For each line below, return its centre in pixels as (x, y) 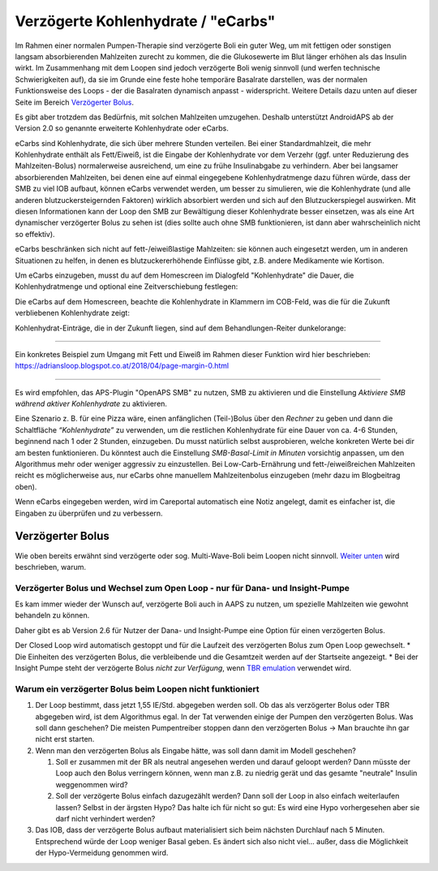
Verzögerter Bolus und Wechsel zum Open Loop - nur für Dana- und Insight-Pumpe (182, 588)
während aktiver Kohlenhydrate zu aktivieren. (91, 404)
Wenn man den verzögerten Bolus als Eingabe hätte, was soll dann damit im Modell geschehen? (195, 750)
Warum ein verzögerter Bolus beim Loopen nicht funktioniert (137, 688)
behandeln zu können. (52, 615)
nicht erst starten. (65, 739)
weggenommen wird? (92, 784)
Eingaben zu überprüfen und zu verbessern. (89, 513)
